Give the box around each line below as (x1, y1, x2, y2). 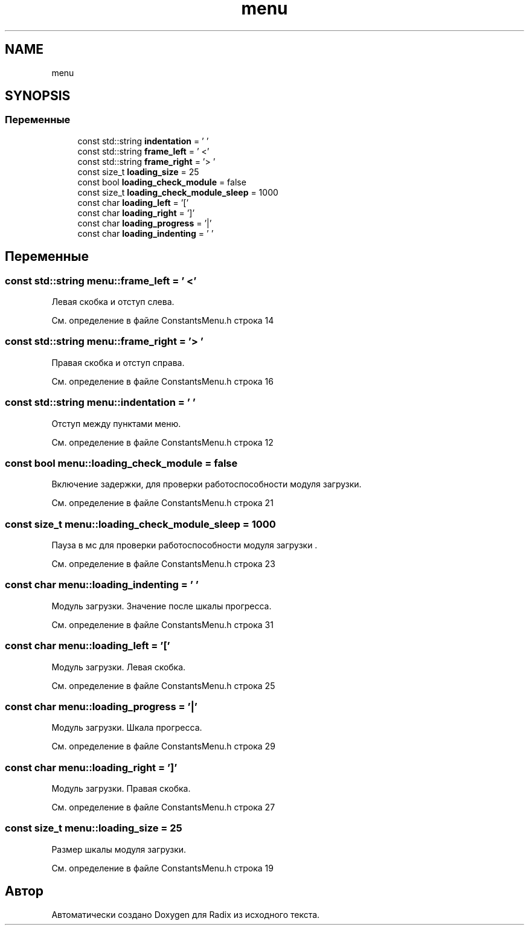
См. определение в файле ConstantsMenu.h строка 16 (51, 376, 274, 386)
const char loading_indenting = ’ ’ (77, 228, 214, 239)
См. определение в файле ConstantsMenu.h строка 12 (51, 437, 274, 447)
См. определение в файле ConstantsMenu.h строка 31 (51, 619, 274, 630)
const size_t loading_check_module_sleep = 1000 (77, 187, 278, 197)
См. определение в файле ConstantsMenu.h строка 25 (51, 680, 275, 691)
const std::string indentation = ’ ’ (77, 135, 209, 146)
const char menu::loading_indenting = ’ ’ (5, 579, 199, 591)
